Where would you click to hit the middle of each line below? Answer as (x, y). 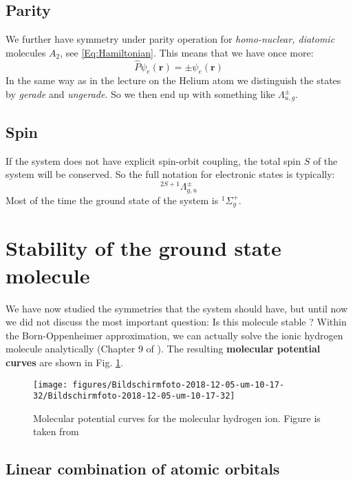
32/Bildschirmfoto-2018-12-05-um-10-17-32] (134, 396)
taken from (56, 431)
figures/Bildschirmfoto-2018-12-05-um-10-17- (179, 384)
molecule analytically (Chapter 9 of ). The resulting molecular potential (163, 349)
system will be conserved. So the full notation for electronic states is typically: (170, 174)
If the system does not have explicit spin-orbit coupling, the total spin (153, 160)
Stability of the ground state (143, 248)
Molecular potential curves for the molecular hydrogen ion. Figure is (177, 418)
